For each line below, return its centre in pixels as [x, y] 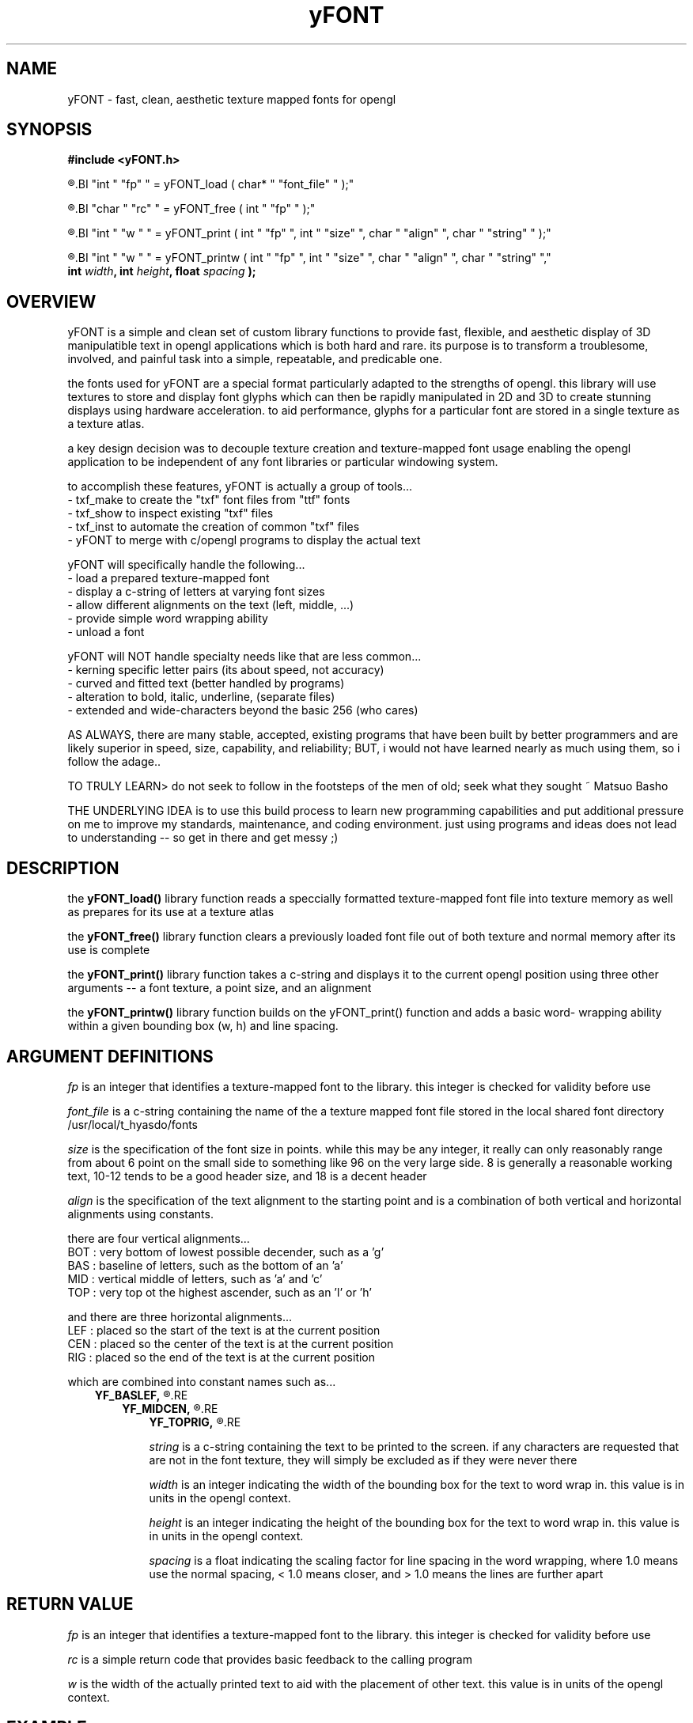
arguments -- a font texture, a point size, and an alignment [220, 988]
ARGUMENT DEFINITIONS [110, 1056]
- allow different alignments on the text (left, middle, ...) [211, 605]
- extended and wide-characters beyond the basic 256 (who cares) [243, 710]
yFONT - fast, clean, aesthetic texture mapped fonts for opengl [232, 99]
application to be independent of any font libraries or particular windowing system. [283, 462]
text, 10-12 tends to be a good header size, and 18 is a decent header [247, 1176]
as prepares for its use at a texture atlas [171, 912]
